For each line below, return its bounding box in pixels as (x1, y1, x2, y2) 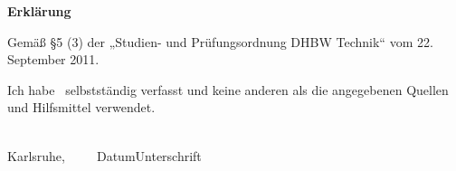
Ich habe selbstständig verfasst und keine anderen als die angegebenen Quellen (7, 80, 449, 99)
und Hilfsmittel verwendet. (7, 98, 156, 117)
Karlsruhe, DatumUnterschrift (7, 146, 202, 165)
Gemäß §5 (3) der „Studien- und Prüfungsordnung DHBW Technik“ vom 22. (7, 32, 433, 51)
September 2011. (7, 50, 100, 69)
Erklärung (7, 2, 71, 20)
